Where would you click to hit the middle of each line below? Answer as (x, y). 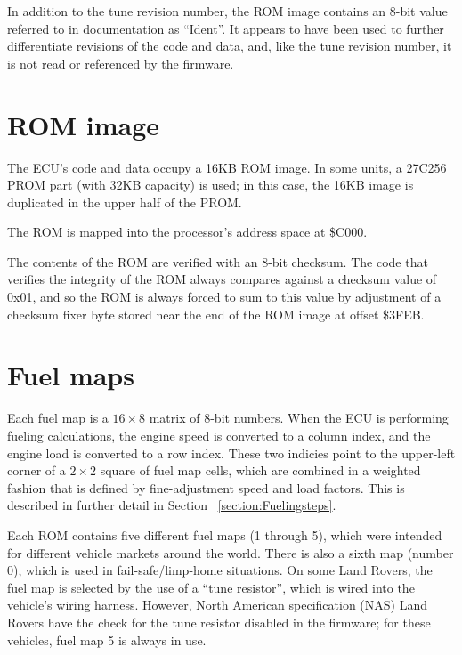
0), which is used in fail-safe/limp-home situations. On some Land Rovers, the (220, 570)
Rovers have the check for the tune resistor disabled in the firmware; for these (219, 622)
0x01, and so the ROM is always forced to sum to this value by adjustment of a (224, 297)
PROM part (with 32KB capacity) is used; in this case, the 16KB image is (211, 185)
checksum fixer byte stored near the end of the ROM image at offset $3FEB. (216, 314)
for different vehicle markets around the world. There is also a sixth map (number (231, 552)
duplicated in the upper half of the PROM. (125, 202)
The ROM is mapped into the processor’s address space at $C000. (187, 232)
